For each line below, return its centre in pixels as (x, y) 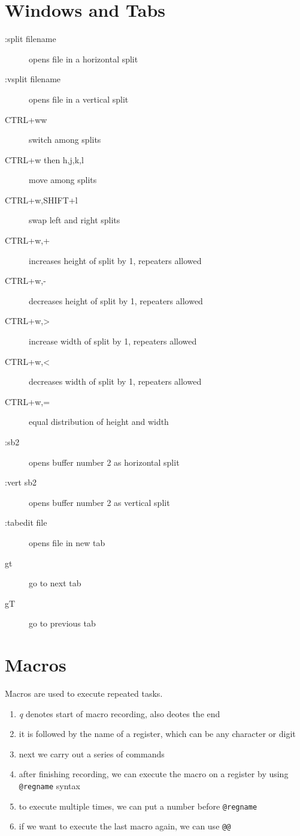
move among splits (63, 180)
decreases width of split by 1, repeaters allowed (115, 381)
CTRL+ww (26, 119)
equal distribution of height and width (99, 422)
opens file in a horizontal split (84, 59)
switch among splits (65, 140)
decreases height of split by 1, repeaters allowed (116, 300)
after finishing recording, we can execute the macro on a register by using (154, 774)
